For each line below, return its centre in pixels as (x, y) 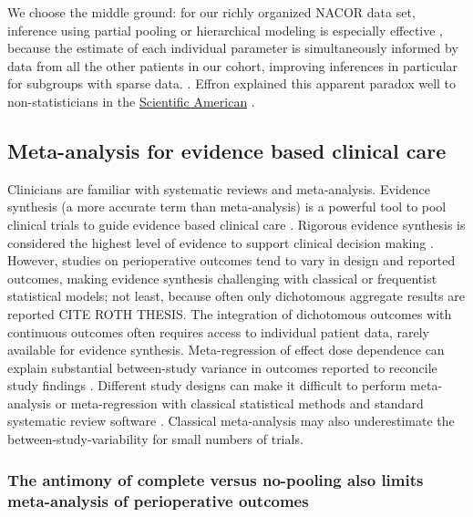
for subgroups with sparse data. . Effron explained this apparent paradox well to (232, 83)
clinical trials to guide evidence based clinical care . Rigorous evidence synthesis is (236, 224)
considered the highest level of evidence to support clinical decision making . (221, 242)
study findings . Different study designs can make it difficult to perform (207, 385)
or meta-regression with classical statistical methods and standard (239, 403)
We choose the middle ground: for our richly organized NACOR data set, (211, 12)
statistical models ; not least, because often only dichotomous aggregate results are (236, 296)
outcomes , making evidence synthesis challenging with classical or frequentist (222, 278)
